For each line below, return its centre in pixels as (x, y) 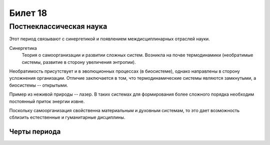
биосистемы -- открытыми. (39, 85)
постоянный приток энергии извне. (47, 101)
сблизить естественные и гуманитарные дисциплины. (67, 118)
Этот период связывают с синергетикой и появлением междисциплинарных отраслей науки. (109, 39)
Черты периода (35, 132)
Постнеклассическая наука (58, 26)
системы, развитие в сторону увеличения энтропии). (79, 62)
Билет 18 (28, 13)
